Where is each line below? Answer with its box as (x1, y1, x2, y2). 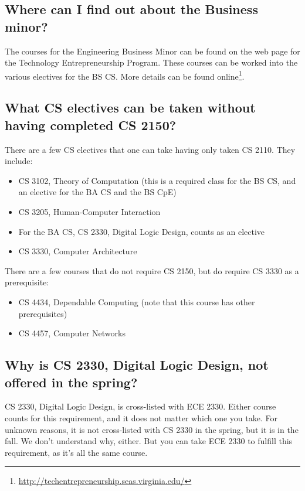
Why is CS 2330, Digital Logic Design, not (5, 356, 269, 374)
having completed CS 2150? (5, 115, 177, 134)
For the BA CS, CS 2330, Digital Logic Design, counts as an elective (18, 225, 265, 237)
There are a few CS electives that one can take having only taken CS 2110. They (5, 143, 296, 155)
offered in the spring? (5, 373, 138, 391)
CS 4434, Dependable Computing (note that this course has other (18, 295, 255, 308)
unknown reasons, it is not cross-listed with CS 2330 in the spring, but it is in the (5, 423, 299, 435)
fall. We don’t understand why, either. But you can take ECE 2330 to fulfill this (5, 435, 293, 447)
